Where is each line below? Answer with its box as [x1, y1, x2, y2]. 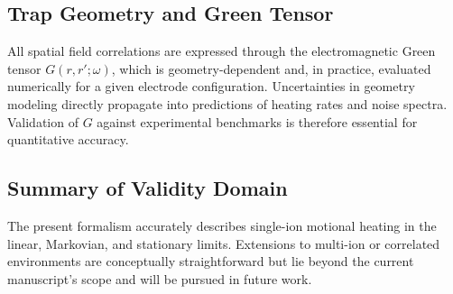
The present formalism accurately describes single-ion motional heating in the [7, 216, 437, 234]
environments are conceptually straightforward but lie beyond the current [7, 252, 414, 271]
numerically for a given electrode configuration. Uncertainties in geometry [7, 77, 415, 96]
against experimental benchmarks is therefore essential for [97, 112, 418, 131]
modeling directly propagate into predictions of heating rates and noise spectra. [7, 94, 448, 113]
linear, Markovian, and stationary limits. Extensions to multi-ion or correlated [7, 234, 440, 253]
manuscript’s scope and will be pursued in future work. [7, 269, 312, 288]
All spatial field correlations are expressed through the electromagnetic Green [7, 41, 436, 60]
